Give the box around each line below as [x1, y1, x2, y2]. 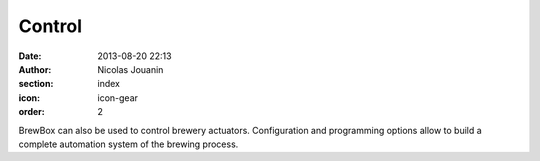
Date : [18, 50, 42, 62]
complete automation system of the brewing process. [18, 138, 239, 150]
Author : [18, 63, 52, 75]
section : [18, 78, 54, 90]
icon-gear [97, 91, 139, 104]
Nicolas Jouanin [97, 63, 164, 75]
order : [18, 106, 45, 118]
